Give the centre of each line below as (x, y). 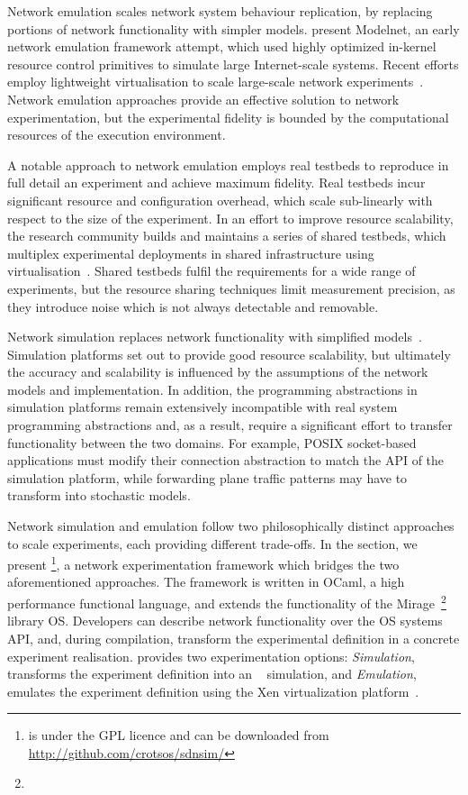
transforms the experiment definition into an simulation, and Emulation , (212, 674)
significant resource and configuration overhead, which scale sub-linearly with (220, 200)
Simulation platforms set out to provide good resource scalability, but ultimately (229, 354)
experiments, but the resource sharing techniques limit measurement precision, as (231, 288)
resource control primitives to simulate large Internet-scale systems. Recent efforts (233, 64)
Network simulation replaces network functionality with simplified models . (215, 337)
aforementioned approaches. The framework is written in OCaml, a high (206, 582)
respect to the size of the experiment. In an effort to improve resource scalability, (230, 218)
